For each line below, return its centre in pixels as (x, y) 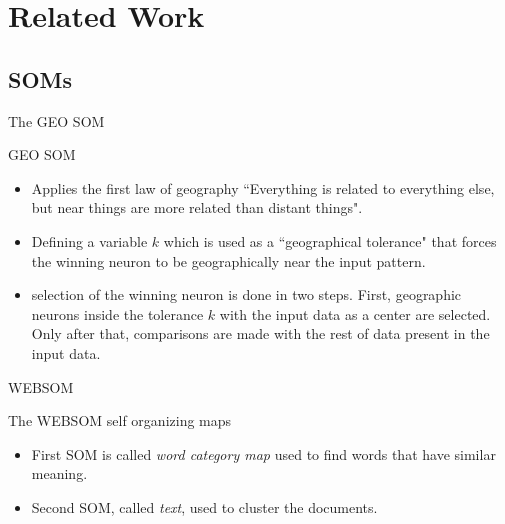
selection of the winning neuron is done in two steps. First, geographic (246, 294)
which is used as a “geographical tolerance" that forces (330, 240)
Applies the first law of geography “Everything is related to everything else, (263, 187)
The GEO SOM (56, 120)
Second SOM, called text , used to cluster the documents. (204, 506)
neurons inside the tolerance (117, 313)
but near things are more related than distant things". (197, 207)
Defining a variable (89, 240)
